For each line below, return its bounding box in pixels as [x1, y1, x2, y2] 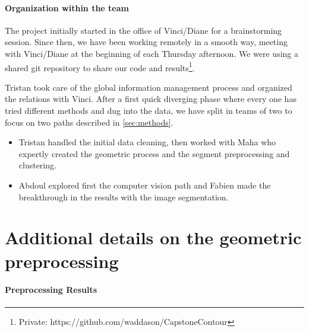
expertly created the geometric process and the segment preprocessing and [18, 147, 290, 159]
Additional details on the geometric [5, 225, 302, 250]
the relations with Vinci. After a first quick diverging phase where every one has [5, 92, 297, 105]
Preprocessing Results [5, 283, 97, 296]
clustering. [18, 159, 56, 171]
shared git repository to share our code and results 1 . [5, 59, 195, 74]
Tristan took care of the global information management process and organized [5, 81, 292, 93]
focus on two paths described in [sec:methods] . [5, 116, 174, 128]
